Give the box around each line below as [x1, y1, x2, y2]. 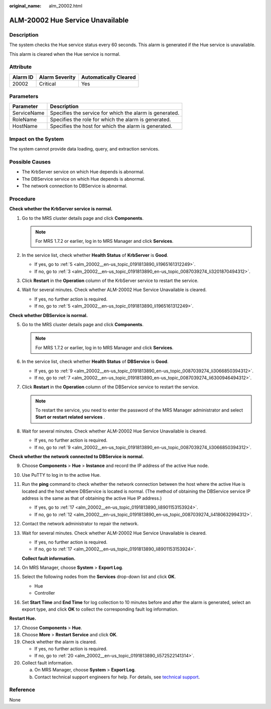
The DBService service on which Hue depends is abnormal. [22, 176, 146, 182]
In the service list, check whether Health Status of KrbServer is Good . [22, 252, 168, 258]
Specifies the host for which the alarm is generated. [50, 123, 173, 130]
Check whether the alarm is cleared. [22, 639, 97, 645]
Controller [34, 590, 55, 596]
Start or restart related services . [35, 414, 105, 420]
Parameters [9, 93, 39, 100]
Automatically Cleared [81, 73, 136, 80]
